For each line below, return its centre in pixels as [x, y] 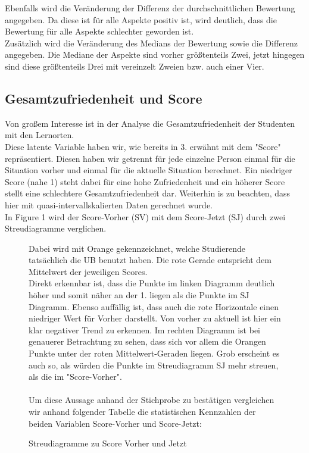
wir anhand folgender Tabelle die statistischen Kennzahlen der [142, 412]
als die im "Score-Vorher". [75, 377]
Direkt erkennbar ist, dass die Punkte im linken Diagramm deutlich [152, 283]
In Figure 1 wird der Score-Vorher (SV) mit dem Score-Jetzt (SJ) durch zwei [145, 216]
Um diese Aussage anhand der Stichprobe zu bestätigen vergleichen [152, 400]
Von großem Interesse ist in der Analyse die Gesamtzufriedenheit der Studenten [150, 123]
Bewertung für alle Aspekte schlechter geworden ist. [99, 31]
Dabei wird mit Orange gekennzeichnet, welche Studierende [137, 248]
